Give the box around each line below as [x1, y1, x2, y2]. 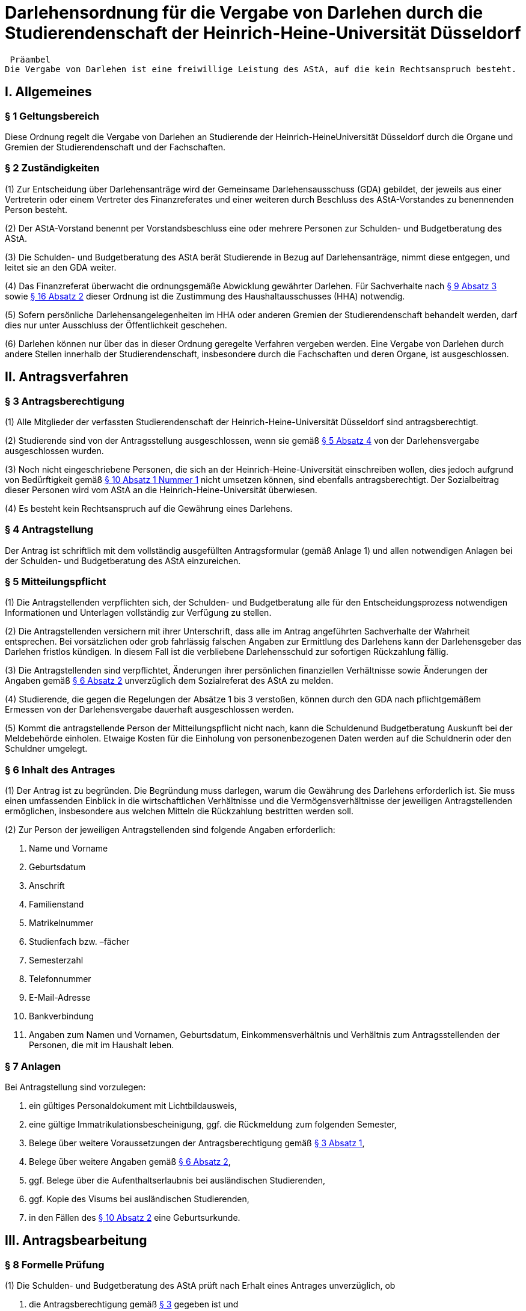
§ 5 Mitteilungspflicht [5, 576, 106, 588]
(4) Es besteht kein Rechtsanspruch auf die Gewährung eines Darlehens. [5, 503, 293, 514]
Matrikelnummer [29, 918, 94, 929]
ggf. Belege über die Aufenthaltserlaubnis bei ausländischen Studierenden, [29, 1174, 326, 1185]
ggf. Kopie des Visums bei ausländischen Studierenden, [29, 1193, 249, 1204]
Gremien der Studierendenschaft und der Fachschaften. [5, 141, 226, 152]
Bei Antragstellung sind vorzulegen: [5, 1081, 146, 1092]
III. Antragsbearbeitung [5, 1233, 147, 1248]
